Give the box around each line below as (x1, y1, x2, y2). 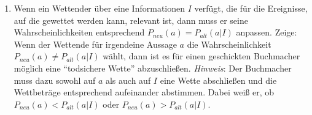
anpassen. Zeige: (236, 26, 297, 39)
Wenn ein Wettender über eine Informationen (14, 2, 185, 14)
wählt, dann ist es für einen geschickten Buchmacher (103, 50, 300, 62)
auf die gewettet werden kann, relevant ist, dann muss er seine (14, 13, 248, 26)
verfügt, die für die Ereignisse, (194, 2, 308, 14)
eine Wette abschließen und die (160, 73, 277, 86)
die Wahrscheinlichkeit (187, 37, 271, 50)
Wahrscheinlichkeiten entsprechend (14, 26, 145, 39)
